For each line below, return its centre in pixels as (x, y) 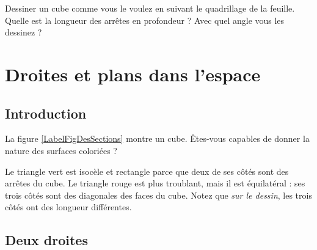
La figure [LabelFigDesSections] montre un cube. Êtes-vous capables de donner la (157, 138)
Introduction (46, 113)
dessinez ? (24, 32)
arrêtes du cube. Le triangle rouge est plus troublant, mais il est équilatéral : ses (155, 183)
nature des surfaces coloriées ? (61, 150)
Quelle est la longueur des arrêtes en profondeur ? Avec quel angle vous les (145, 20)
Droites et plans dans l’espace (133, 74)
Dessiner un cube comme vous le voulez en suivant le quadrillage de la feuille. (150, 8)
